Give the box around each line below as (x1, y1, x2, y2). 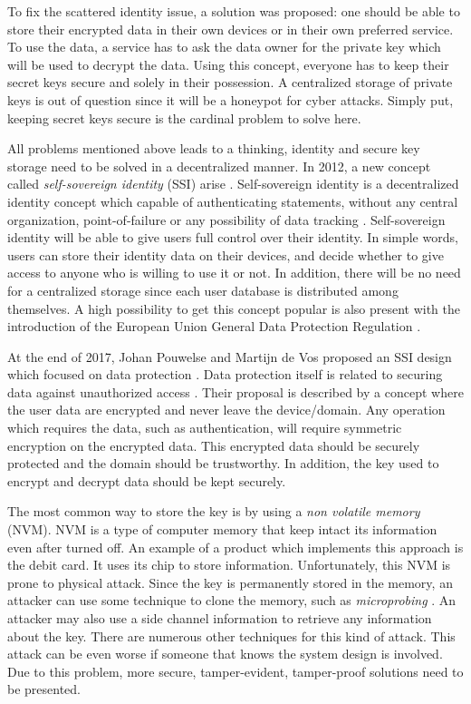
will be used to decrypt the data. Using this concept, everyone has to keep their (7, 54, 449, 73)
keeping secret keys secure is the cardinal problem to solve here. (7, 108, 361, 127)
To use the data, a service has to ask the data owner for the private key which (7, 37, 441, 56)
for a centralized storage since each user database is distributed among (7, 280, 399, 299)
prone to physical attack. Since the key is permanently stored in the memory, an (7, 572, 453, 592)
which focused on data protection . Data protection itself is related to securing (7, 365, 443, 384)
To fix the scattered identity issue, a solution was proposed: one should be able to (7, 2, 460, 20)
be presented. (7, 680, 82, 699)
